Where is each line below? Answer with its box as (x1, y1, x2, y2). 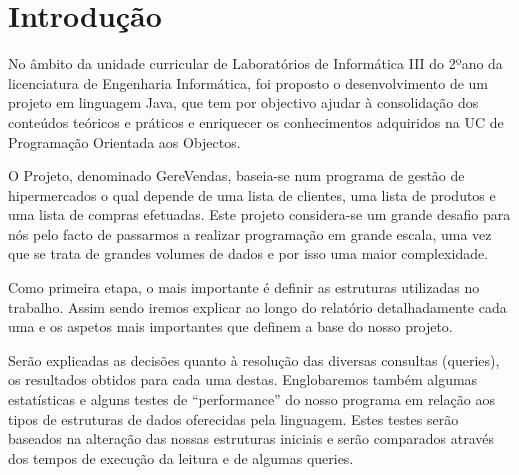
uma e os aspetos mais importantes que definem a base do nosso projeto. (8, 316, 453, 337)
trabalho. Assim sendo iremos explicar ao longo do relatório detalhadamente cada (8, 296, 507, 317)
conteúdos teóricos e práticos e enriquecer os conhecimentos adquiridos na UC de (8, 111, 504, 132)
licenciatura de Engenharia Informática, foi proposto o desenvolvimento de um (8, 72, 489, 93)
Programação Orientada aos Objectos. (8, 131, 241, 152)
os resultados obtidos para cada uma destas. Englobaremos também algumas (8, 369, 478, 390)
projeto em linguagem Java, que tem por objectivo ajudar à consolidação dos (8, 92, 479, 113)
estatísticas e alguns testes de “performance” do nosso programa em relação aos (8, 389, 495, 410)
